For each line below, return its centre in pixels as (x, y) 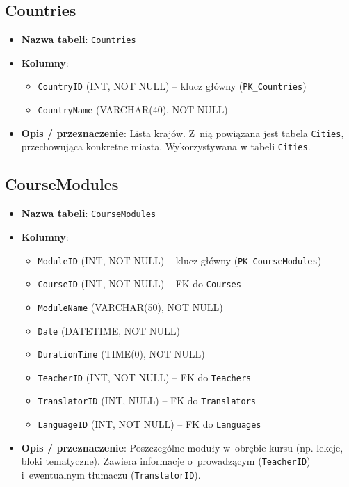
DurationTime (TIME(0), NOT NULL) (121, 354)
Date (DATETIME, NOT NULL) (109, 330)
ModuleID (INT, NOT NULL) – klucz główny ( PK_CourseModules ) (180, 260)
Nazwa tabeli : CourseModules (89, 213)
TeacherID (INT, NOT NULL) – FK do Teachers (145, 377)
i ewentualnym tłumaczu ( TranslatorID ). (111, 475)
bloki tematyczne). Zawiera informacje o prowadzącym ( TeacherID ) (166, 461)
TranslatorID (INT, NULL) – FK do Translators (147, 400)
